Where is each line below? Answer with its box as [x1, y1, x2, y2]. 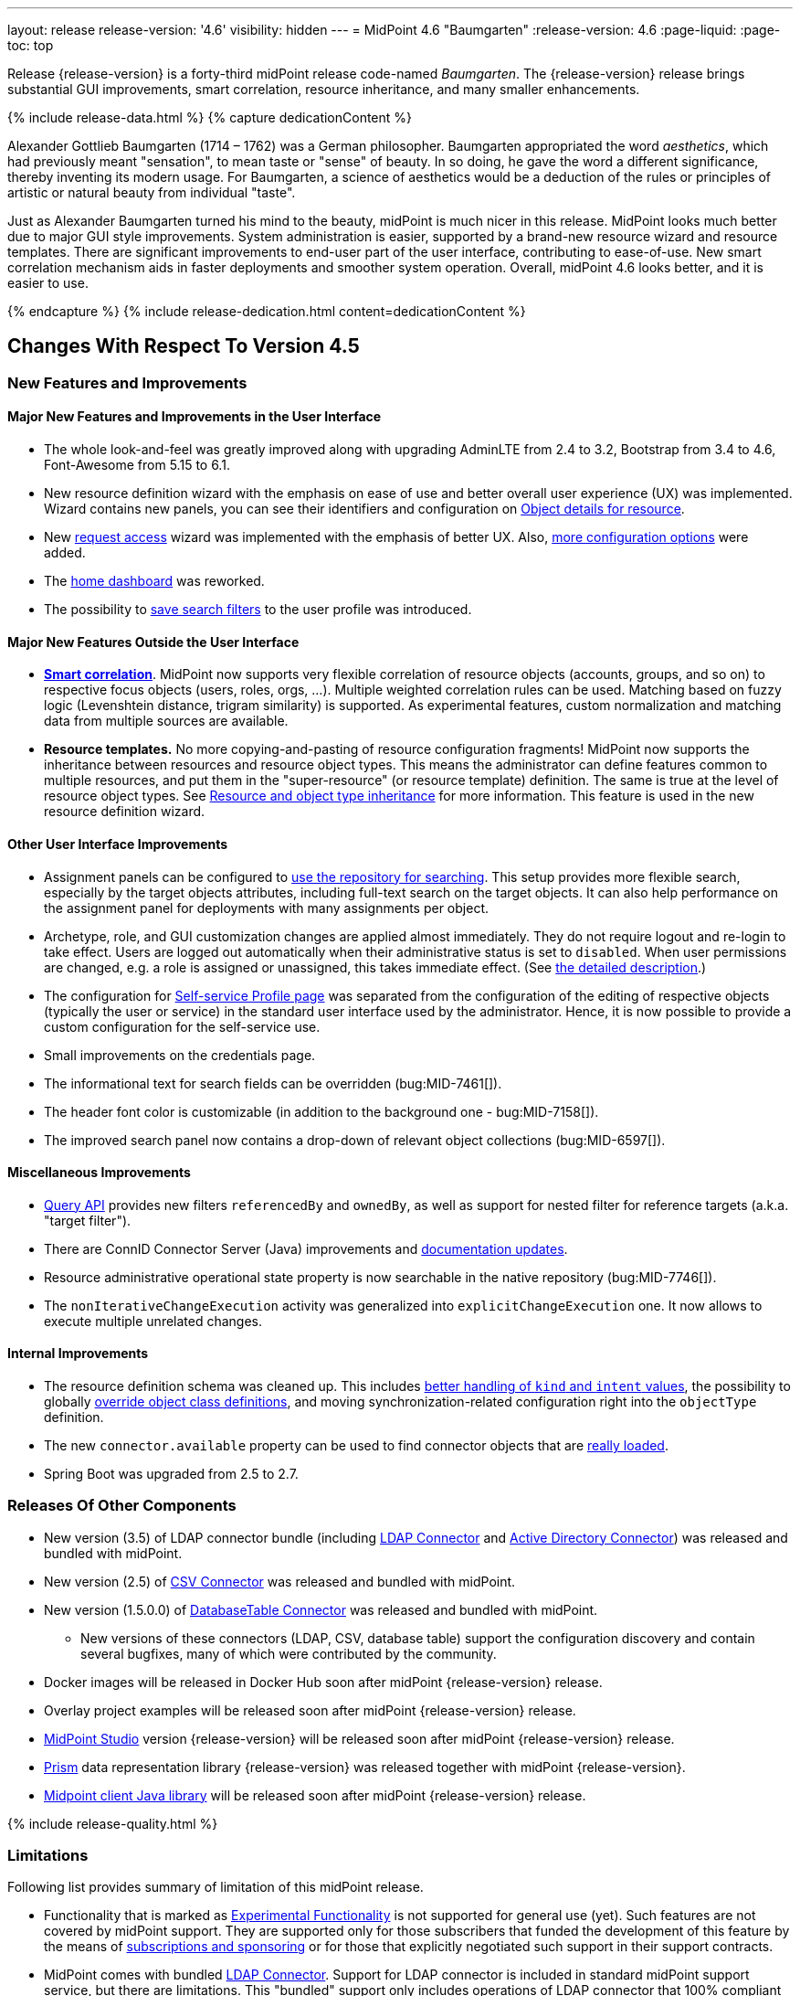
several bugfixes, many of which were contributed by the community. [80, 1645, 497, 1662]
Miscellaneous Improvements [7, 1164, 191, 1181]
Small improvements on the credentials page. [44, 1046, 316, 1063]
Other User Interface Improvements [7, 835, 228, 852]
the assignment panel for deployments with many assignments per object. [44, 899, 489, 916]
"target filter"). [44, 1212, 132, 1228]
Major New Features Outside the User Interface [7, 633, 300, 650]
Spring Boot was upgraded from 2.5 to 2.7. [44, 1465, 299, 1481]
